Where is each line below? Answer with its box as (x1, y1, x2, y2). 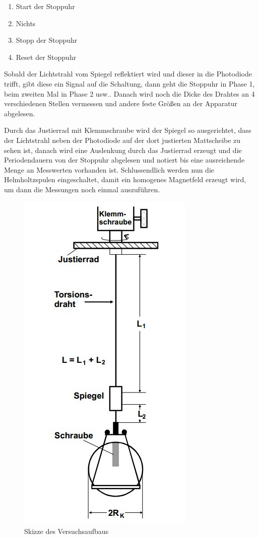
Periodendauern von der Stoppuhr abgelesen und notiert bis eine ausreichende (4, 155, 245, 165)
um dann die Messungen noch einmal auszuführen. (4, 184, 160, 194)
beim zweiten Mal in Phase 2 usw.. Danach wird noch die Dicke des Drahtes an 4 (4, 88, 255, 99)
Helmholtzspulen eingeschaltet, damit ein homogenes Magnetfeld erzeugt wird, (4, 174, 246, 185)
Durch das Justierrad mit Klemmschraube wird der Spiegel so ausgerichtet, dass (4, 125, 251, 135)
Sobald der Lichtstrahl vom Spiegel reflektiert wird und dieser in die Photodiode (4, 68, 252, 79)
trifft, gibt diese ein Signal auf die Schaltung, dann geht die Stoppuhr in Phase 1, (4, 78, 255, 89)
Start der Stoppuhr (16, 1, 75, 11)
